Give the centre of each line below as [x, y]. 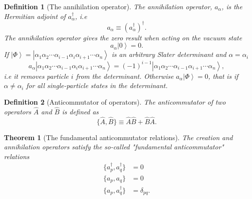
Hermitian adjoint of [35, 16]
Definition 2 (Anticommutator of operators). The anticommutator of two [115, 101]
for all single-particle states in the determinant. [97, 85]
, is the [232, 6]
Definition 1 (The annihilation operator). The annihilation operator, [108, 6]
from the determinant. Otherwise [125, 76]
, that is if [223, 76]
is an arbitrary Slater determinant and [169, 54]
